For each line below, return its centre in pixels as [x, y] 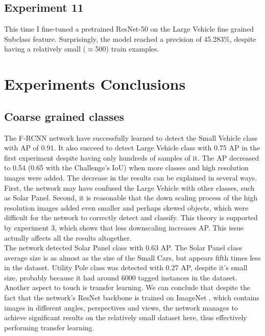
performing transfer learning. [49, 327]
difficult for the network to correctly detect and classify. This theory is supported [131, 217]
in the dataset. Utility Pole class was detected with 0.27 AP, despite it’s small [126, 267]
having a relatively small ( [45, 49]
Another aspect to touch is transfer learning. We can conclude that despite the [127, 287]
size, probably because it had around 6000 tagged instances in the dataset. [121, 277]
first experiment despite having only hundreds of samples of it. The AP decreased [132, 157]
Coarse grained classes [64, 116]
